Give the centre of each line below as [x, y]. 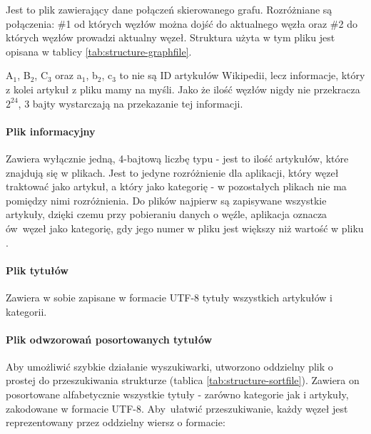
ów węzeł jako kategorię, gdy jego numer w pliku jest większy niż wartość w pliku [185, 228]
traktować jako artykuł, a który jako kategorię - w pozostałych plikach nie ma [176, 186]
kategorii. [26, 311]
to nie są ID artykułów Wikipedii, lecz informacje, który [242, 75]
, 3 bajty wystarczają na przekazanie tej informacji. [131, 103]
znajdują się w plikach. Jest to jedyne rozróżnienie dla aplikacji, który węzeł [172, 172]
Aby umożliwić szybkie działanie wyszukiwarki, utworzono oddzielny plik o [169, 366]
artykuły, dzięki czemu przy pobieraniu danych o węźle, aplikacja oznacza [167, 214]
